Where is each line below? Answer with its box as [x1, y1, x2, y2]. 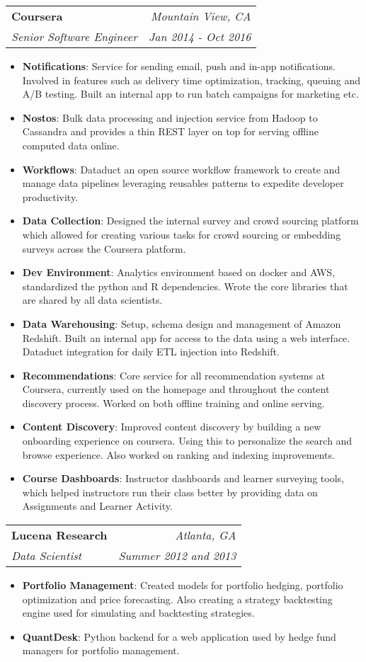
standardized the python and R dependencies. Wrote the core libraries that [22, 278, 348, 293]
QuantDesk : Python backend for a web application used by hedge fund [22, 629, 336, 644]
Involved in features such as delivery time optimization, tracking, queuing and [22, 72, 360, 87]
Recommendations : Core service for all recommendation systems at [22, 367, 326, 382]
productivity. [22, 189, 79, 204]
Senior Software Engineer [11, 28, 137, 45]
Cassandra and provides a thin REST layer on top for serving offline [22, 124, 319, 139]
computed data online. [22, 137, 120, 152]
